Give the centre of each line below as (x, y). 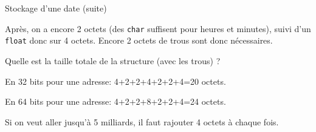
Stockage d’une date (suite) (56, 8)
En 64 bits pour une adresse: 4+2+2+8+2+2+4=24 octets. (115, 101)
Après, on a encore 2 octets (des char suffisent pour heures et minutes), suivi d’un (158, 28)
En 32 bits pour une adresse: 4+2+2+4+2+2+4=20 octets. (115, 81)
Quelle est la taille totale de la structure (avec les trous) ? (113, 60)
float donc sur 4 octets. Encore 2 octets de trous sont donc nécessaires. (139, 40)
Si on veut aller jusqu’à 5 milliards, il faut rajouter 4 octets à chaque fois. (142, 121)
